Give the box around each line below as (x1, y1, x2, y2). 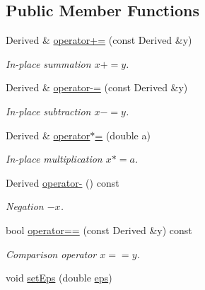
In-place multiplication (6, 151, 102, 166)
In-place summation (6, 56, 91, 71)
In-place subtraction (6, 103, 91, 118)
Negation (6, 199, 44, 214)
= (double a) (95, 127, 151, 142)
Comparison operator (6, 246, 97, 261)
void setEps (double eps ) (6, 270, 112, 285)
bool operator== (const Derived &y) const (6, 222, 192, 237)
